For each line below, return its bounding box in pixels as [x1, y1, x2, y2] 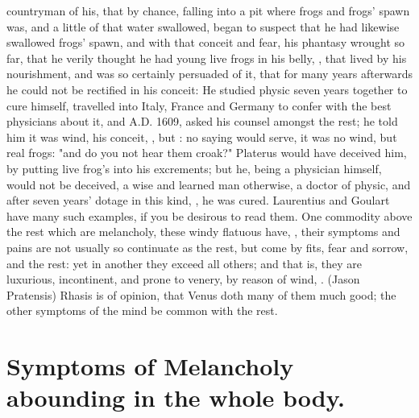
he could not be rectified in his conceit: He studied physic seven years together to [6, 81, 408, 97]
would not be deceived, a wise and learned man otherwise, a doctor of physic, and [6, 176, 411, 192]
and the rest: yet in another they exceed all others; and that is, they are [6, 255, 362, 271]
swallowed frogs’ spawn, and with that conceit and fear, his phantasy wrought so [6, 34, 405, 51]
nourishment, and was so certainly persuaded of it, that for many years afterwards [6, 65, 413, 82]
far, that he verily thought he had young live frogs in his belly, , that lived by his [6, 49, 407, 66]
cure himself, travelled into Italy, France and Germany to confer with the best [6, 97, 392, 114]
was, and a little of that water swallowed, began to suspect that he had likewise [6, 18, 400, 35]
